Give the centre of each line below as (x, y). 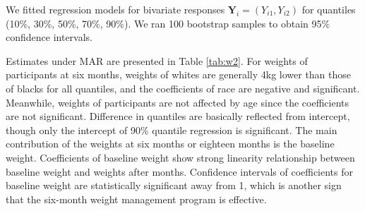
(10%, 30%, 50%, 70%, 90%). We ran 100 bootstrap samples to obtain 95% (168, 23)
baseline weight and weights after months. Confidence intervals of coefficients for (180, 171)
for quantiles (329, 9)
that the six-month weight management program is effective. (136, 199)
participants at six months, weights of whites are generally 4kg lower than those (179, 74)
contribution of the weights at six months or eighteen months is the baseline (170, 144)
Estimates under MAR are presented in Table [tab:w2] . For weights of (157, 60)
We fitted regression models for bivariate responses (115, 9)
